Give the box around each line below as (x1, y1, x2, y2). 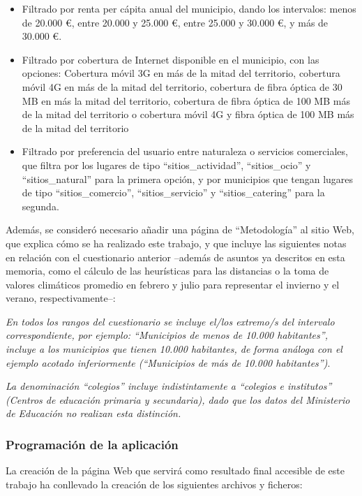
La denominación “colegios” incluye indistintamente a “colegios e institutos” (6, 379, 332, 393)
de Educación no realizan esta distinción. (6, 406, 181, 421)
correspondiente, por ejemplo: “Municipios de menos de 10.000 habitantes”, (6, 328, 328, 342)
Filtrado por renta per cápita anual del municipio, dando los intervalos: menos (22, 1, 356, 15)
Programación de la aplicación (6, 435, 179, 453)
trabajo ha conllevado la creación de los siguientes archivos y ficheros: (6, 476, 303, 491)
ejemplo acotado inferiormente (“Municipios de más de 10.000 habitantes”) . (6, 355, 331, 370)
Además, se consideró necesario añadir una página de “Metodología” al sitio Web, (6, 222, 354, 237)
